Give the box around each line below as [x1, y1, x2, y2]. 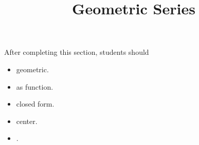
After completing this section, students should [4, 47, 149, 57]
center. [16, 115, 38, 126]
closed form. [16, 98, 55, 109]
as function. [16, 81, 53, 92]
